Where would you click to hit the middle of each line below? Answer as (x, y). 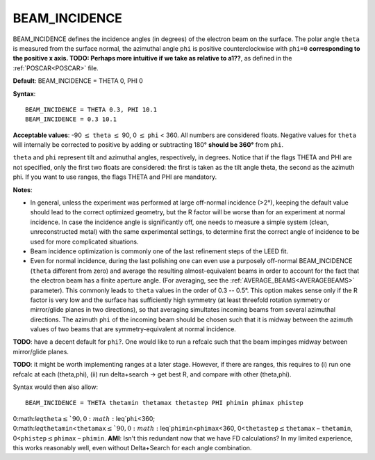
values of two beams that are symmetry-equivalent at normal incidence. (133, 329)
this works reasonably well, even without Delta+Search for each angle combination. (132, 448)
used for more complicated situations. (84, 241)
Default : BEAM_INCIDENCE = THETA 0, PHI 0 (78, 81)
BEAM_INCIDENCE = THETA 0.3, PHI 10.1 (91, 109)
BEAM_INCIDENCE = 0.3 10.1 (71, 119)
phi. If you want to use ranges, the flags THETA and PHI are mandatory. (115, 177)
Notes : (23, 190)
